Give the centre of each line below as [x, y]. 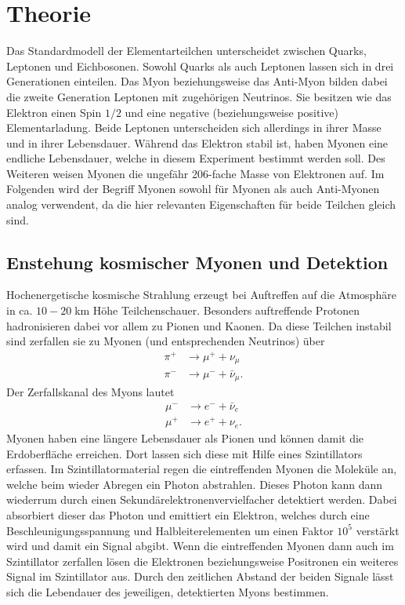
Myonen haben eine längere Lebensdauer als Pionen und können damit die [185, 437]
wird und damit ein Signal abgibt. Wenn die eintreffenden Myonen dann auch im [200, 546]
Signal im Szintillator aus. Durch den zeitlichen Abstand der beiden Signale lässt [200, 576]
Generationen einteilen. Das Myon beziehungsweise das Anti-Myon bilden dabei [197, 81]
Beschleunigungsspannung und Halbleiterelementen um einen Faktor [170, 530]
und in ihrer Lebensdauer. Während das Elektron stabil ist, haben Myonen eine [197, 142]
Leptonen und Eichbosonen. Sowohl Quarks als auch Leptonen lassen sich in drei [200, 66]
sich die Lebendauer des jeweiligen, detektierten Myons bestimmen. [168, 591]
